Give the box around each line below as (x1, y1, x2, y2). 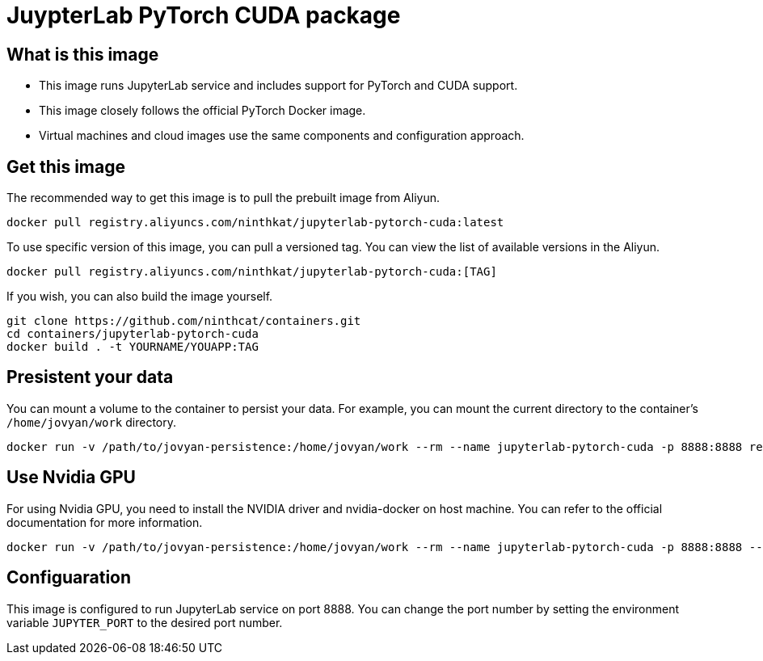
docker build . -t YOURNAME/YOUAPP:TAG (6, 340, 259, 354)
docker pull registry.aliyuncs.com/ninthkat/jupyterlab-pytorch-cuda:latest (6, 216, 504, 229)
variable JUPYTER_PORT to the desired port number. (6, 615, 283, 629)
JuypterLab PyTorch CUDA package (6, 2, 401, 29)
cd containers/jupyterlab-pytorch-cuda (6, 327, 259, 341)
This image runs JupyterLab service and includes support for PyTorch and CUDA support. (39, 78, 518, 93)
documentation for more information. (6, 515, 203, 529)
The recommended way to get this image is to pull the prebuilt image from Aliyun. (6, 191, 441, 205)
